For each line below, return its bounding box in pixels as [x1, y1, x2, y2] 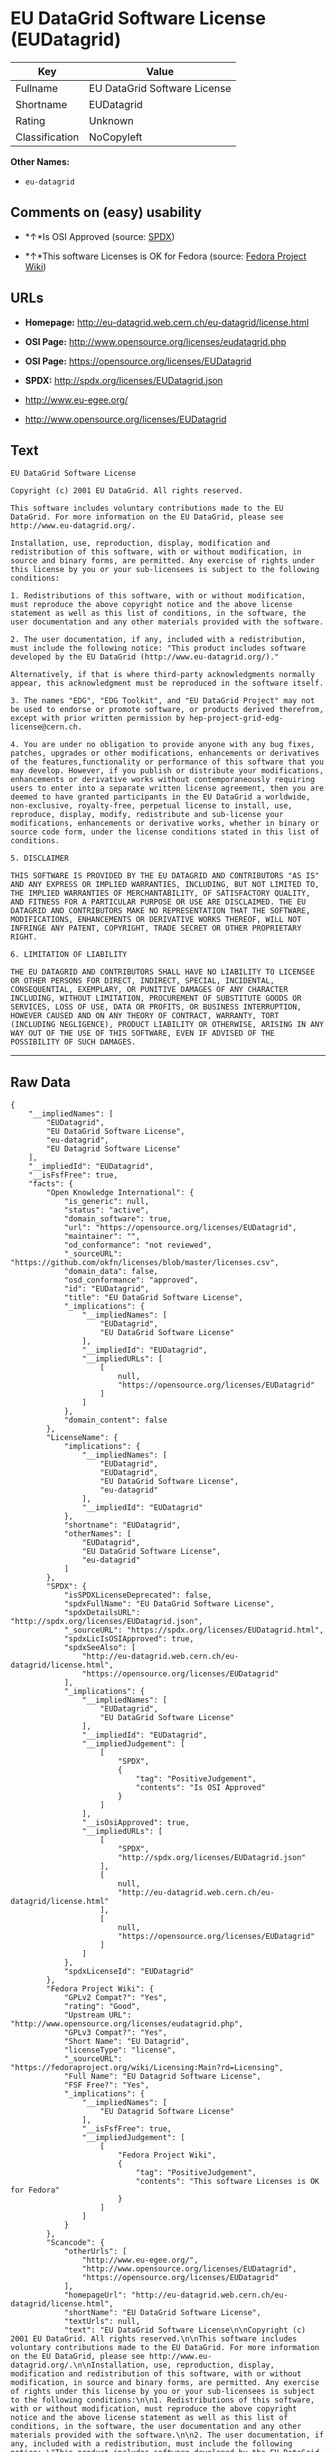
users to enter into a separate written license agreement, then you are [10, 783, 325, 794]
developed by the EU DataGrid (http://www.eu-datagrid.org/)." [10, 652, 280, 662]
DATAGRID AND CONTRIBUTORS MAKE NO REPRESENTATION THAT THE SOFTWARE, [10, 906, 311, 916]
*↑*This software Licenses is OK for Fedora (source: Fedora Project [24, 250, 307, 262]
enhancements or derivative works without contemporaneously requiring [10, 775, 315, 785]
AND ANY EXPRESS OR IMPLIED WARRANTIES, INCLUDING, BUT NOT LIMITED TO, [10, 880, 320, 890]
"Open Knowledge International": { [46, 1188, 195, 1198]
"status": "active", [63, 1205, 150, 1216]
